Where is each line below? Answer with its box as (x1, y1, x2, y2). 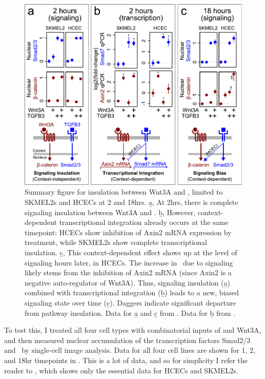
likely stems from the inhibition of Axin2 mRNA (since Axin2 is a (25, 267, 232, 278)
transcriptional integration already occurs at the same (59, 217, 229, 228)
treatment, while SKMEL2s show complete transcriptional (25, 237, 207, 248)
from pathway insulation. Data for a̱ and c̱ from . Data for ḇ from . (25, 307, 235, 318)
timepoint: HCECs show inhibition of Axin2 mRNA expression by (25, 226, 232, 237)
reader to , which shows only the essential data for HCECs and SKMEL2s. (4, 365, 238, 375)
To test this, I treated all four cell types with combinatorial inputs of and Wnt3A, (4, 325, 261, 335)
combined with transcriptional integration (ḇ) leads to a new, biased (25, 287, 239, 298)
